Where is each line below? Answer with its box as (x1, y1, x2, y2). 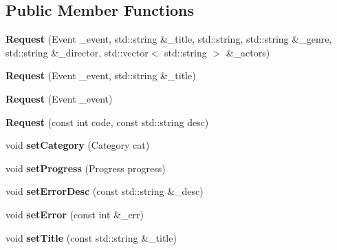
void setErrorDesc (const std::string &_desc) (6, 184, 204, 198)
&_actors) (226, 45, 270, 59)
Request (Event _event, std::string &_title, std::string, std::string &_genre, (6, 32, 332, 46)
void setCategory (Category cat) (6, 138, 150, 152)
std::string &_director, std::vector (6, 45, 149, 59)
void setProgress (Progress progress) (6, 160, 166, 175)
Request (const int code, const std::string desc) (6, 114, 209, 129)
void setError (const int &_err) (6, 207, 144, 221)
